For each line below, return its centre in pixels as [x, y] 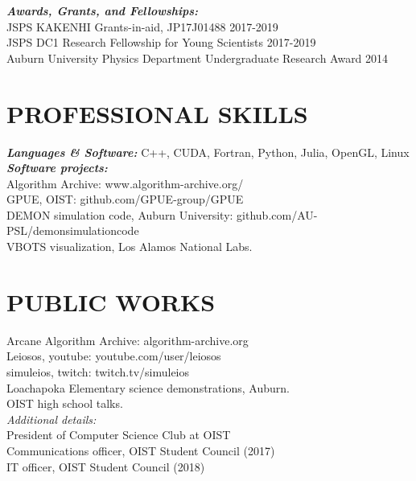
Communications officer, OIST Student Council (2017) [141, 450]
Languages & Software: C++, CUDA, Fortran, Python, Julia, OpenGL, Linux [208, 152]
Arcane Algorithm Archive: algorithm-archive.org [128, 340]
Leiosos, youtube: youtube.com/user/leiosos [114, 356]
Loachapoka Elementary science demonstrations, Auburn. [148, 387]
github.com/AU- [277, 214]
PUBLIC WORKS [111, 301]
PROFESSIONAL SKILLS [157, 113]
